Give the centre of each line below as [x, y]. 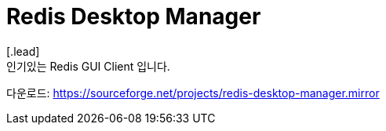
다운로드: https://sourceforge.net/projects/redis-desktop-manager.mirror [193, 93]
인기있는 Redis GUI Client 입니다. [88, 66]
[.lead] [23, 51]
